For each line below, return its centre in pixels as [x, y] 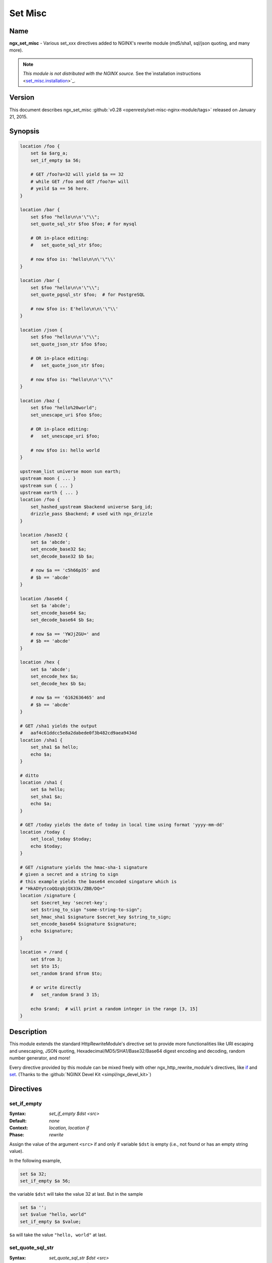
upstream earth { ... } [49, 493]
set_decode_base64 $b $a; [62, 620]
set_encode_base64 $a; [58, 613]
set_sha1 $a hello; [55, 747]
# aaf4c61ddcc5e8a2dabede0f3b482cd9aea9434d [78, 733]
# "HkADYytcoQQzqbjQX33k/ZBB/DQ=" [62, 888]
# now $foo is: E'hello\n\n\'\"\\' [74, 309]
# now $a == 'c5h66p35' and [65, 570]
